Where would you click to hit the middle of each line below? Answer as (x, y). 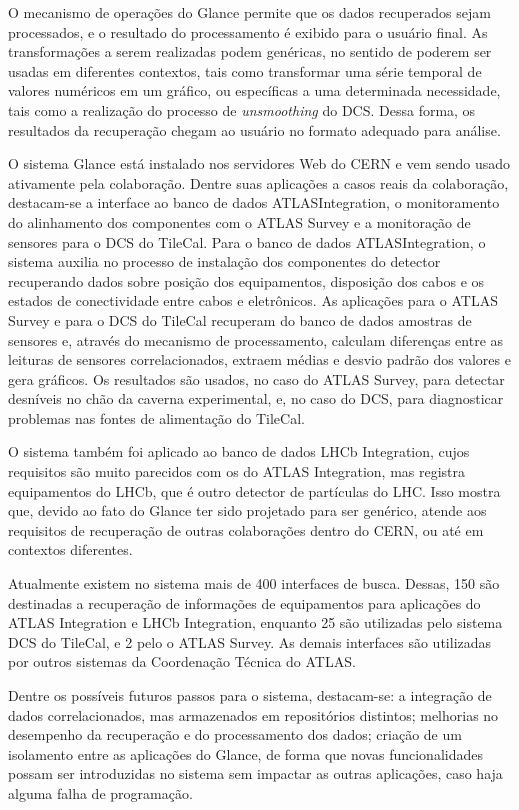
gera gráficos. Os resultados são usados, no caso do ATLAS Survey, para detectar (256, 378)
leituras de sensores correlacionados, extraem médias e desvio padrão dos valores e (259, 359)
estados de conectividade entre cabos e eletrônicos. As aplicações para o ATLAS (253, 300)
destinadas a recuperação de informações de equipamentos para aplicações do (244, 602)
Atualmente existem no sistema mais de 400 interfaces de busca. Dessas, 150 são (254, 583)
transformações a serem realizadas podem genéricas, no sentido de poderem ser (250, 51)
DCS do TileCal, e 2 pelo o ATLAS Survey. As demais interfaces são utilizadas (250, 641)
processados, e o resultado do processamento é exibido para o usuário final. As (248, 31)
